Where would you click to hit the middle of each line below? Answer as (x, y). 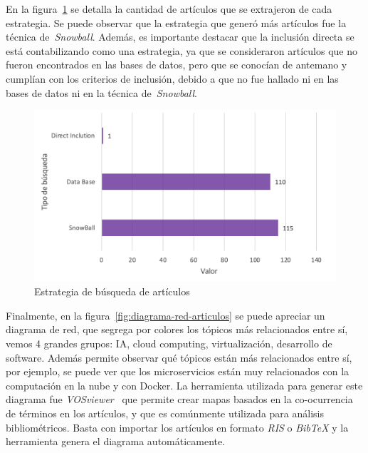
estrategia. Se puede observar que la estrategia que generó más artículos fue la (176, 22)
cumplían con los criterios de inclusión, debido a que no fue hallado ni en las (172, 78)
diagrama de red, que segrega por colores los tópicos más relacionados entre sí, (177, 329)
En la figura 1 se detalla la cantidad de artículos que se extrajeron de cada (169, 9)
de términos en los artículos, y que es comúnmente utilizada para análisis (165, 413)
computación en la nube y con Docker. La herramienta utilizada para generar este (184, 385)
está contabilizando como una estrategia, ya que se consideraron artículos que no (182, 50)
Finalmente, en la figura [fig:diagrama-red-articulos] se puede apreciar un (165, 315)
